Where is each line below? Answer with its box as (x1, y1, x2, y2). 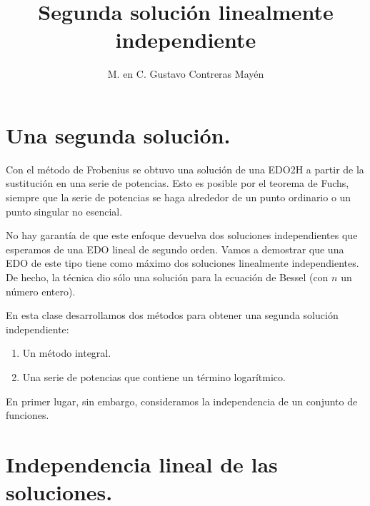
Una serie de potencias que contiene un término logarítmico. (22, 369, 286, 384)
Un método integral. (22, 345, 111, 360)
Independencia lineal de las (6, 449, 278, 478)
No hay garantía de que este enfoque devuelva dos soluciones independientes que (6, 228, 358, 243)
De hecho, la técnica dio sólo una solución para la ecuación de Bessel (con (6, 270, 329, 284)
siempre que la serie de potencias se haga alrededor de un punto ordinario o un (6, 190, 351, 205)
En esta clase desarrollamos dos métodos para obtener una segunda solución (6, 308, 339, 323)
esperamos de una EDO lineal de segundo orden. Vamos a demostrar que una (6, 241, 344, 256)
